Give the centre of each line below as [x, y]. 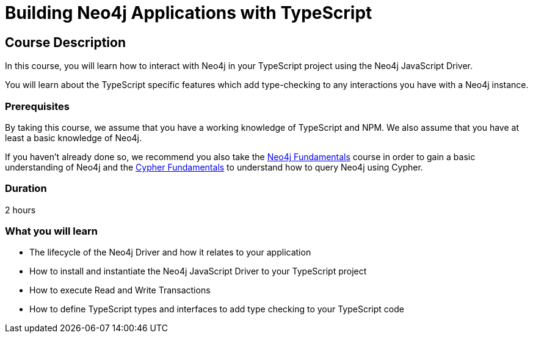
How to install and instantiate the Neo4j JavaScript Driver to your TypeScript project [198, 271]
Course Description [65, 42]
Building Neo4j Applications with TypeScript [189, 13]
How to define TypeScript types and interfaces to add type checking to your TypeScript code [217, 309]
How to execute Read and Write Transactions [120, 290]
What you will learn [52, 231]
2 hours [20, 210]
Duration [26, 189]
